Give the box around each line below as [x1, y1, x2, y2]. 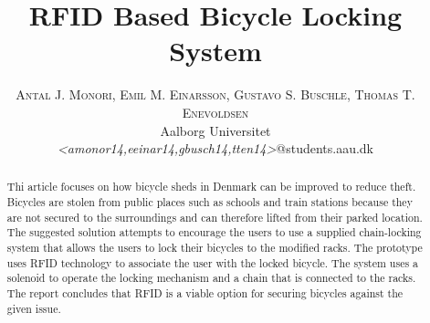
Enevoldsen [182, 102, 249, 121]
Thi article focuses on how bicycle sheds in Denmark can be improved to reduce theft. [6, 179, 416, 194]
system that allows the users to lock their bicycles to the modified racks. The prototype [6, 240, 423, 255]
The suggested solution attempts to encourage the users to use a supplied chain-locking [6, 224, 422, 240]
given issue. [6, 300, 61, 316]
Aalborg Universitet [160, 120, 271, 140]
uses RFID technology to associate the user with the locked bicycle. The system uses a [6, 255, 419, 270]
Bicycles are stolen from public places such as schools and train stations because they [6, 194, 413, 210]
